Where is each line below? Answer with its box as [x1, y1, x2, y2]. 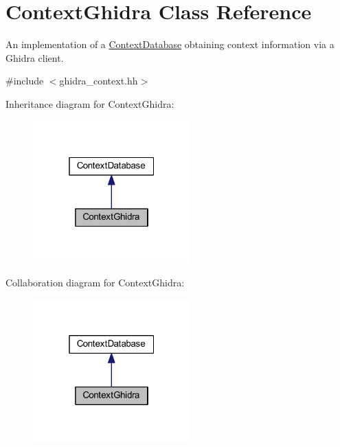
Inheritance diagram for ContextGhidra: [5, 96, 174, 111]
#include [5, 73, 44, 88]
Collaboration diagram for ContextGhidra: [5, 275, 185, 289]
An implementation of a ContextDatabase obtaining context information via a [5, 37, 335, 51]
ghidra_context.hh [59, 73, 138, 88]
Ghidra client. [5, 50, 64, 65]
